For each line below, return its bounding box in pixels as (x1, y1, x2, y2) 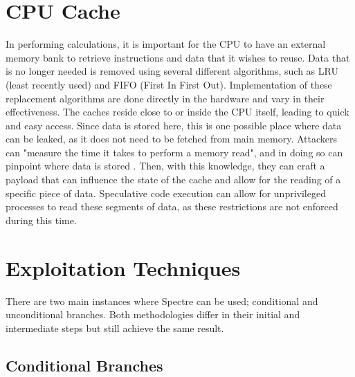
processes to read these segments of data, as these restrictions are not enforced (6, 199, 338, 214)
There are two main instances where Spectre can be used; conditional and (6, 293, 318, 308)
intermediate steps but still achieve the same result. (6, 320, 224, 335)
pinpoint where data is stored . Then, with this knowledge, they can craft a (6, 158, 325, 173)
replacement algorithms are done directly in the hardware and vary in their (6, 91, 325, 105)
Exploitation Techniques (6, 253, 241, 282)
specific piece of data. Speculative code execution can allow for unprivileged (6, 185, 326, 200)
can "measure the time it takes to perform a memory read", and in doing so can (6, 145, 343, 159)
